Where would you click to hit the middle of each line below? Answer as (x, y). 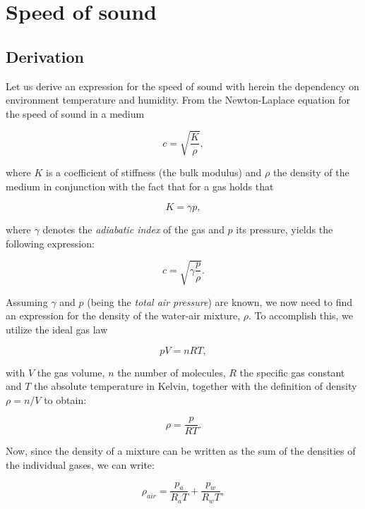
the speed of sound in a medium (75, 113)
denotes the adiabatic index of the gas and (133, 229)
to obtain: (65, 399)
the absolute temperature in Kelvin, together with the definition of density (196, 386)
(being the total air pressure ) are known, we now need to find (220, 301)
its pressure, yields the (285, 229)
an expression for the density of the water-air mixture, (123, 315)
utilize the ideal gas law (57, 330)
